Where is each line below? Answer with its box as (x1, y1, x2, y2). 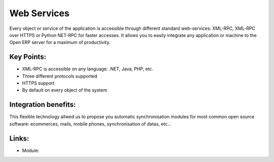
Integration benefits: (9, 100, 76, 109)
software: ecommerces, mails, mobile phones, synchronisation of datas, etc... (9, 120, 172, 127)
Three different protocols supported (22, 73, 97, 79)
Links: (9, 134, 29, 143)
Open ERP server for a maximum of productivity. (9, 39, 111, 46)
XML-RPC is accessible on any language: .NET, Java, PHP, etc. (22, 66, 153, 72)
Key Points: (9, 53, 47, 61)
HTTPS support (22, 80, 55, 86)
